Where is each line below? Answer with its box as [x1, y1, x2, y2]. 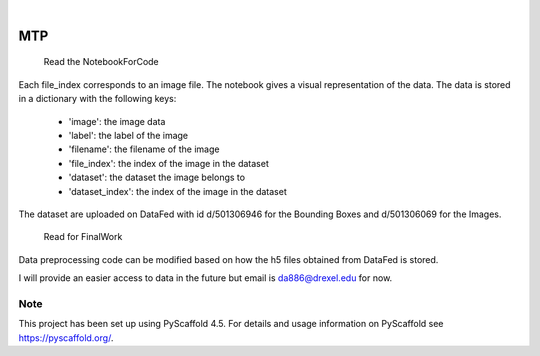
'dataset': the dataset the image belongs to [68, 171, 245, 184]
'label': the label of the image [68, 129, 189, 141]
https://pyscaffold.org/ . [18, 331, 114, 344]
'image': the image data [68, 115, 166, 127]
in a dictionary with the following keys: [18, 93, 177, 105]
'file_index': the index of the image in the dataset [68, 157, 269, 169]
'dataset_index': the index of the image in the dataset [68, 185, 287, 197]
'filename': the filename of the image [68, 143, 220, 155]
